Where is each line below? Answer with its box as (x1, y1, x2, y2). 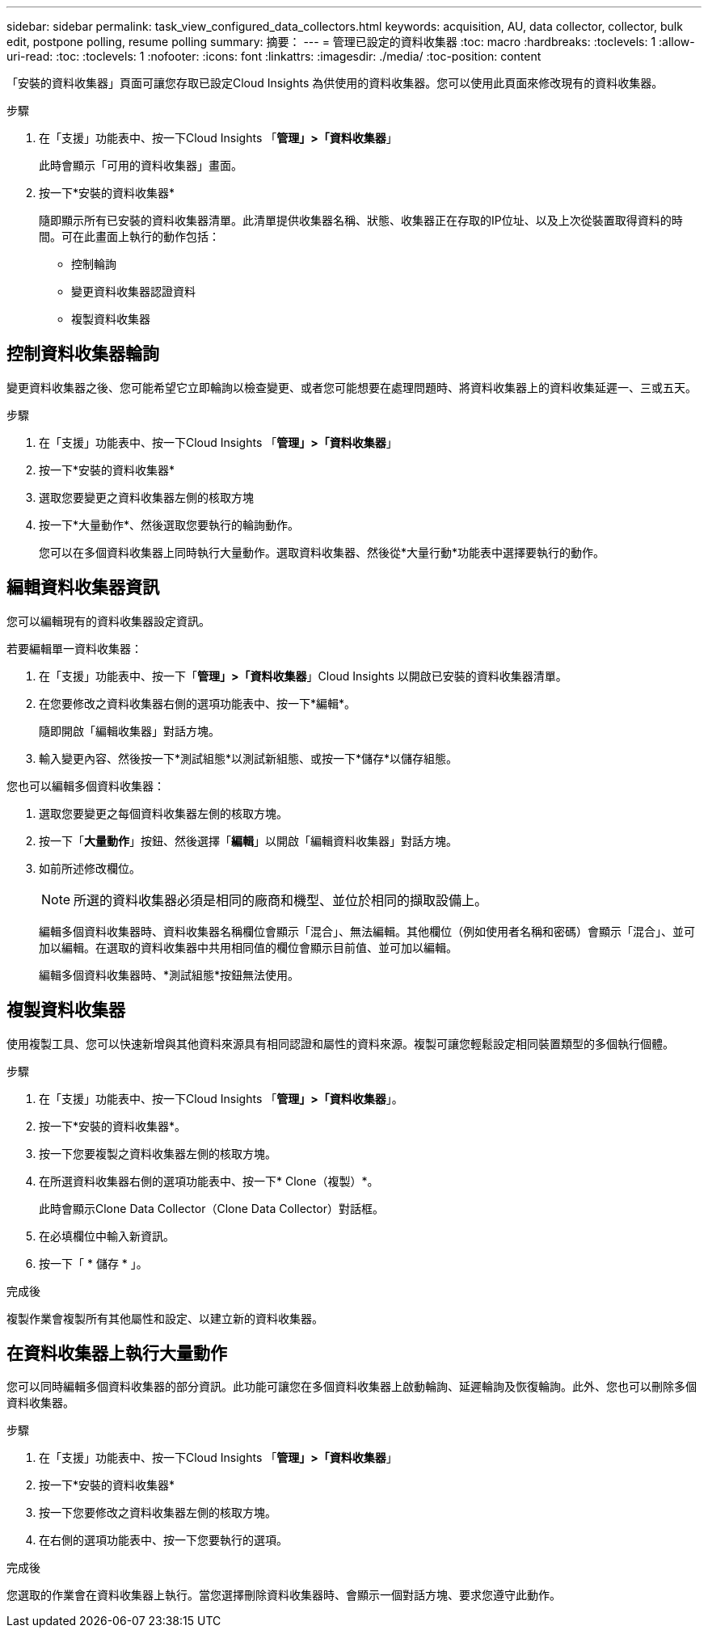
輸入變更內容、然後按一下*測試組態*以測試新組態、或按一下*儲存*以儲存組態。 (39, 751, 458, 765)
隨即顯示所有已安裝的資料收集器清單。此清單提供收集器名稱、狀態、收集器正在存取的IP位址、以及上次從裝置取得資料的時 (39, 213, 683, 227)
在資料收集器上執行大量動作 (6, 1342, 227, 1363)
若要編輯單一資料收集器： (6, 641, 142, 655)
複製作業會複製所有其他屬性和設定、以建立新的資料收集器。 (6, 1311, 323, 1325)
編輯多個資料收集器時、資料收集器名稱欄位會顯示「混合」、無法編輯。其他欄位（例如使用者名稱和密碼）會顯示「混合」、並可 (39, 924, 695, 938)
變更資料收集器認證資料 (71, 284, 196, 298)
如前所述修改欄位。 (39, 861, 141, 875)
